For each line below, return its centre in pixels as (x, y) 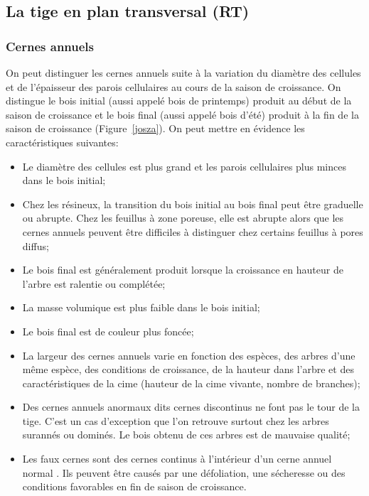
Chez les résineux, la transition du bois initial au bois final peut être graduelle (193, 204)
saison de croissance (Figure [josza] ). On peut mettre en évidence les (155, 128)
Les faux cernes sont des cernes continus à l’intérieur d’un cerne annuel (177, 459)
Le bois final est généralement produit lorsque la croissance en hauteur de (183, 270)
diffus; (36, 246)
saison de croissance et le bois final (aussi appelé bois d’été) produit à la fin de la (182, 114)
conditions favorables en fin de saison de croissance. (134, 486)
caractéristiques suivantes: (62, 142)
